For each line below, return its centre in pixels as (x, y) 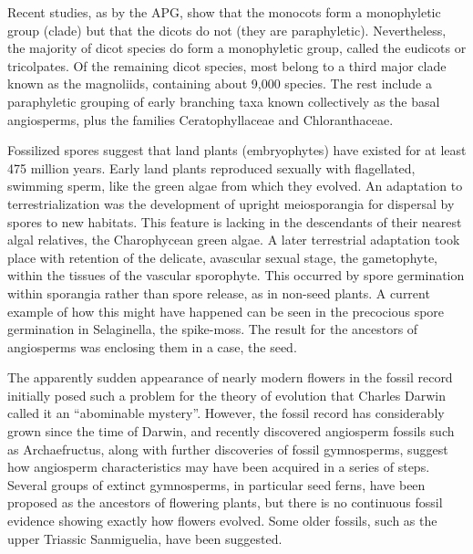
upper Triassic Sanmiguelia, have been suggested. (145, 538)
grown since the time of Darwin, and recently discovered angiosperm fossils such (231, 431)
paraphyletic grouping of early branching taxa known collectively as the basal (224, 101)
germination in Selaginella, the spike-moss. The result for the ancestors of (213, 329)
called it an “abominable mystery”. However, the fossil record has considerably (226, 413)
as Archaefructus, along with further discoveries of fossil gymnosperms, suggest (228, 449)
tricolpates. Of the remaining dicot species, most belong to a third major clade (227, 65)
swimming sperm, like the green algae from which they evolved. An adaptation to (235, 186)
